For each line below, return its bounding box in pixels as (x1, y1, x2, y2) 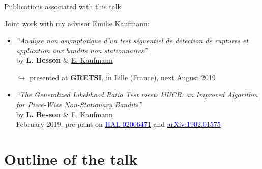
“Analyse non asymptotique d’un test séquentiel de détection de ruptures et (16, 35, 249, 46)
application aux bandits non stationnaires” (16, 45, 148, 55)
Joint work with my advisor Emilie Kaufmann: (4, 18, 150, 28)
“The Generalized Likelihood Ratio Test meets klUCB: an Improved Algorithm (16, 89, 258, 99)
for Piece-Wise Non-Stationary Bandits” (16, 99, 142, 110)
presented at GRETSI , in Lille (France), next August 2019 (30, 72, 216, 82)
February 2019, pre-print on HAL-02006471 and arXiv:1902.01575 (16, 119, 221, 129)
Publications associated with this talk (4, 1, 121, 11)
